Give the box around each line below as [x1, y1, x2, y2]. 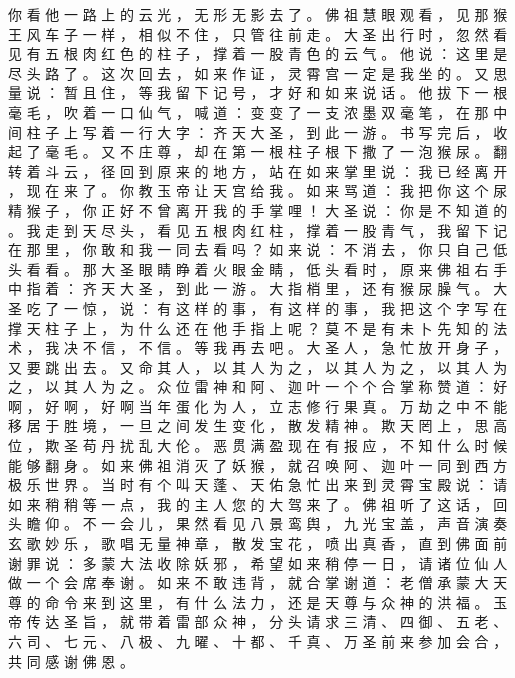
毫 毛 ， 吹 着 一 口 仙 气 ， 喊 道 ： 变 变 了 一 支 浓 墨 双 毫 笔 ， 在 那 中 [8, 101, 508, 122]
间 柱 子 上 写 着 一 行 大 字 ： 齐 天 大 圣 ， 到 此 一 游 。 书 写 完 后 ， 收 [8, 121, 508, 142]
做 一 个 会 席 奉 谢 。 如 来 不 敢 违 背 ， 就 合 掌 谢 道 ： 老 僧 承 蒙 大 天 [8, 572, 508, 593]
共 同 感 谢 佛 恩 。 [8, 650, 134, 671]
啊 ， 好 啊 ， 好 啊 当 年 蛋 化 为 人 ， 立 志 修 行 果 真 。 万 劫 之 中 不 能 [8, 395, 508, 416]
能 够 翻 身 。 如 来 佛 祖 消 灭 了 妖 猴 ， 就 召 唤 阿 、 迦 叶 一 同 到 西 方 [8, 454, 508, 475]
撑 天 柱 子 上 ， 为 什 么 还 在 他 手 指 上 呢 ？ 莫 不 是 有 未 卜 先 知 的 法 [8, 317, 508, 338]
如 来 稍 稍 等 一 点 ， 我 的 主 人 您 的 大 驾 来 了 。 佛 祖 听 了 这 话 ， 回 [8, 493, 508, 514]
